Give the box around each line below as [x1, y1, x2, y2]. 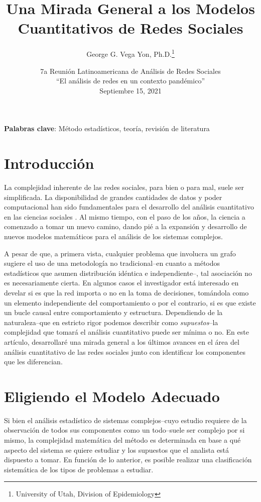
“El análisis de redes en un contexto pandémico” [56, 75, 205, 86]
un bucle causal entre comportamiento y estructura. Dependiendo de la [4, 307, 223, 318]
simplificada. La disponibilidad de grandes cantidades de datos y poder [4, 191, 222, 202]
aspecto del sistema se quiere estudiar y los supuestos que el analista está [4, 444, 229, 455]
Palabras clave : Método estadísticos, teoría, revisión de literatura [4, 123, 210, 134]
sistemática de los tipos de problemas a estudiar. [4, 464, 154, 474]
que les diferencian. [4, 356, 63, 367]
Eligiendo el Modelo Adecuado [4, 385, 220, 406]
